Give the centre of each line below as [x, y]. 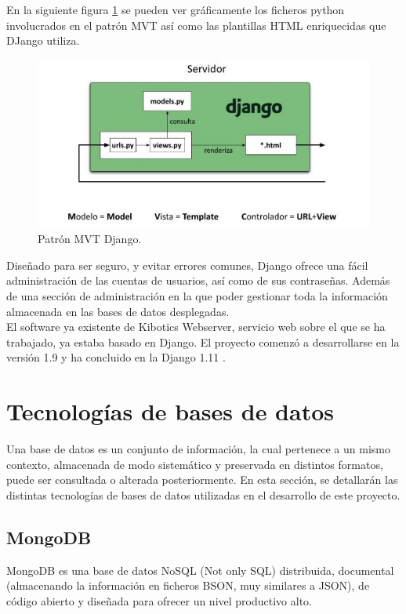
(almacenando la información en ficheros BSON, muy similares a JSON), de [188, 585]
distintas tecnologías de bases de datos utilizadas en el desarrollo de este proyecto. [203, 494]
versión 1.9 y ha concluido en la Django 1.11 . [116, 357]
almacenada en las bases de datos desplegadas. [118, 311]
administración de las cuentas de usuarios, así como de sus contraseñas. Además [198, 280]
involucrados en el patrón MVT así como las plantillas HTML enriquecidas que [196, 25]
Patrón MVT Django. [90, 239]
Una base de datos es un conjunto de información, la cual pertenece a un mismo [198, 449]
